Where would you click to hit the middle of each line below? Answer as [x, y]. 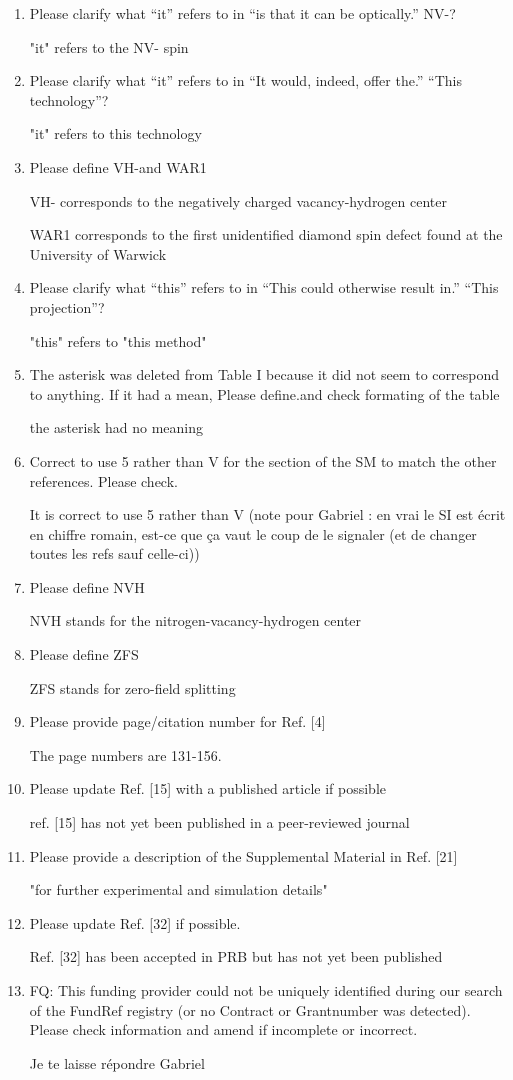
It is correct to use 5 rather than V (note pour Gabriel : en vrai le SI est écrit [267, 514]
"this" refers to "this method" [118, 340]
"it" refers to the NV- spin [109, 46]
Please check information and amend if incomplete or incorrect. [223, 1029]
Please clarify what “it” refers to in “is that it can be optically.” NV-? [242, 13]
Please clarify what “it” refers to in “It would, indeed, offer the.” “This [246, 80]
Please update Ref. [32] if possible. [135, 922]
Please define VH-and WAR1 [118, 166]
